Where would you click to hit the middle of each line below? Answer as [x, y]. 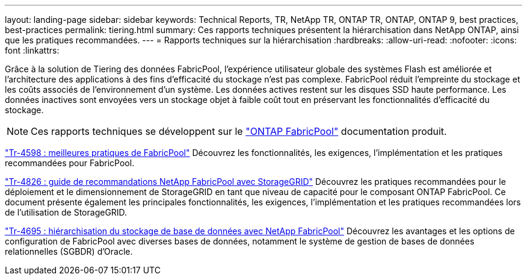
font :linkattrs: [32, 50]
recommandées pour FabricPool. [70, 163]
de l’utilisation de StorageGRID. [66, 212]
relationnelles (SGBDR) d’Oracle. [69, 251]
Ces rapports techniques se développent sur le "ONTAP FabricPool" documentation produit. [239, 131]
